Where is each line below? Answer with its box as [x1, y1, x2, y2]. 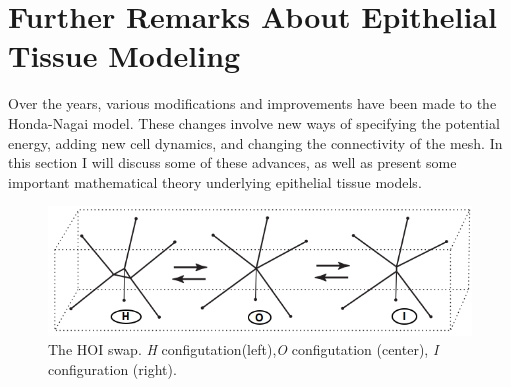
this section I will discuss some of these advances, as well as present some [8, 152, 457, 173]
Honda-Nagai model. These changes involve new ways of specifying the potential [8, 112, 500, 133]
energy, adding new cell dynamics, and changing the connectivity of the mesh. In [8, 132, 503, 153]
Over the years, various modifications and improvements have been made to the [8, 93, 497, 114]
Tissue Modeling [8, 35, 241, 76]
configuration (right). [48, 358, 177, 379]
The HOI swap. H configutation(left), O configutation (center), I [48, 339, 439, 360]
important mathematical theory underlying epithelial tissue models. [8, 171, 422, 192]
